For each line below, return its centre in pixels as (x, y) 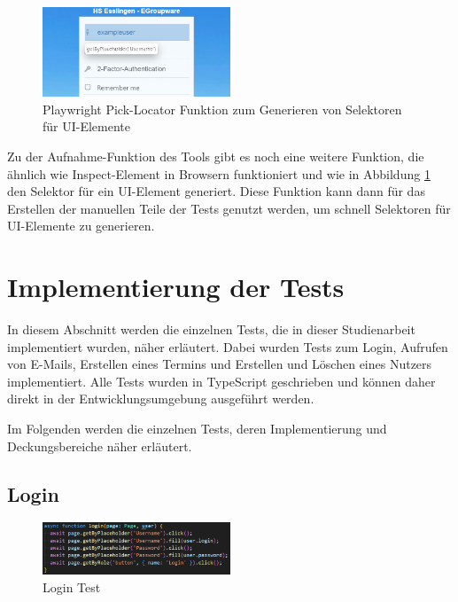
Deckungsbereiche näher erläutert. (100, 446)
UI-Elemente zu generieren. (81, 226)
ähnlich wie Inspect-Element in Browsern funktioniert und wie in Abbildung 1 (219, 173)
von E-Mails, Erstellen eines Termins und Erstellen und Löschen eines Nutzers (220, 364)
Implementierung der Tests (176, 287)
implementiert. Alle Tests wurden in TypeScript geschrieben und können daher (221, 381)
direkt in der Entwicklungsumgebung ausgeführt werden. (161, 399)
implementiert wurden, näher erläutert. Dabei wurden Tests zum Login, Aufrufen (228, 346)
